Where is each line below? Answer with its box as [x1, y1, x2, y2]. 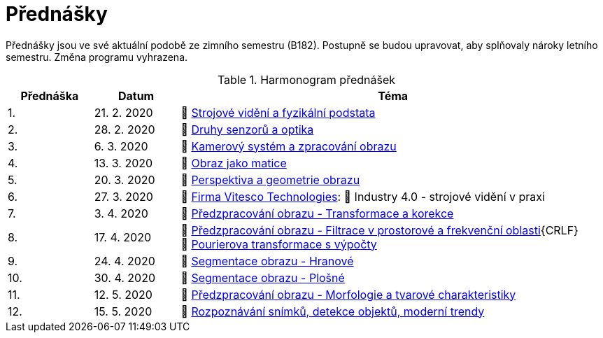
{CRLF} [540, 223, 579, 237]
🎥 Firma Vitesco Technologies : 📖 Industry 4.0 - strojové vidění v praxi [180, 189, 545, 204]
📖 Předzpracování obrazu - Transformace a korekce [180, 206, 454, 220]
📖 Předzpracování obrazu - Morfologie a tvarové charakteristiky [180, 287, 516, 302]
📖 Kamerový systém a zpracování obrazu [180, 139, 397, 153]
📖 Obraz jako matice [180, 155, 287, 170]
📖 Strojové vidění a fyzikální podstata [180, 105, 376, 120]
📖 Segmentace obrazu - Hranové [180, 253, 354, 268]
